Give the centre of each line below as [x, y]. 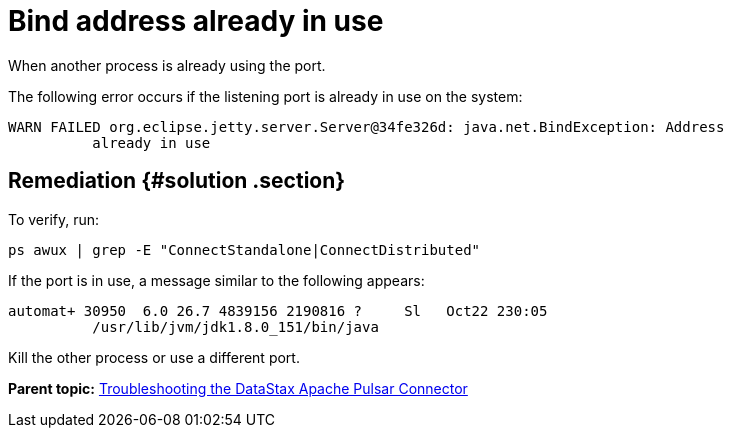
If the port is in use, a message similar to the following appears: [216, 280]
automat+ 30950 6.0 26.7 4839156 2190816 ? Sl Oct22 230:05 [278, 310]
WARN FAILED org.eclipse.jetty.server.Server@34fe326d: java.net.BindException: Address [366, 126]
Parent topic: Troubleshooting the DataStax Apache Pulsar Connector [238, 388]
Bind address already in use [196, 21]
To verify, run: [54, 219]
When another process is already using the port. [167, 65]
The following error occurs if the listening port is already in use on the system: [265, 96]
